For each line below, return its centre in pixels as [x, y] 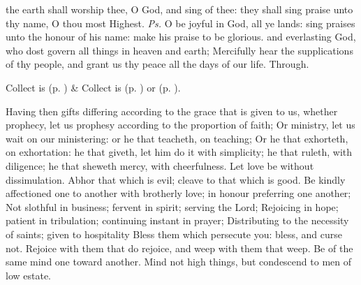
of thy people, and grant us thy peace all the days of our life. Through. [157, 64]
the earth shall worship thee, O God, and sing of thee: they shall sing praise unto [179, 9]
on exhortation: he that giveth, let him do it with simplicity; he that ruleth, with [179, 152]
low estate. [29, 275]
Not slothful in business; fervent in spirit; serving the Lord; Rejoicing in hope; [172, 206]
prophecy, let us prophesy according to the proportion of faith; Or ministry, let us [180, 125]
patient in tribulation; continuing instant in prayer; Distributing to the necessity [177, 220]
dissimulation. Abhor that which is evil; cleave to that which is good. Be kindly [176, 179]
